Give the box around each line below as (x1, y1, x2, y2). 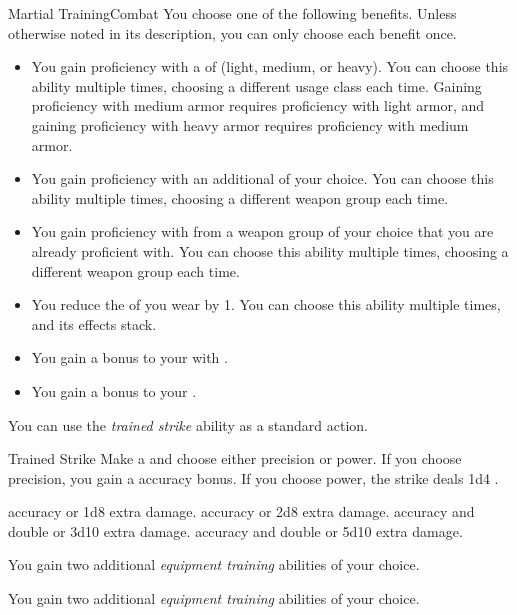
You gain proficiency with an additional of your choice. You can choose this (31, 168, 494, 189)
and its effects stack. (31, 313, 157, 334)
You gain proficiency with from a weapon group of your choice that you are (31, 221, 494, 242)
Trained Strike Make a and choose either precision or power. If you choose (8, 448, 462, 469)
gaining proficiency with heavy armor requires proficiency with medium (31, 114, 469, 135)
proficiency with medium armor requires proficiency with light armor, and (31, 95, 485, 116)
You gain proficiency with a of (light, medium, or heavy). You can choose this (31, 56, 509, 77)
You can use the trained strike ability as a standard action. (8, 414, 369, 435)
